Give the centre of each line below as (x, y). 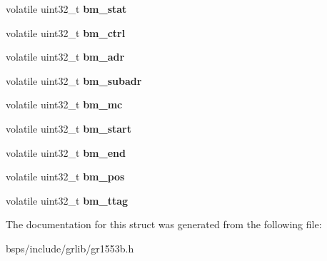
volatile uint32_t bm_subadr (74, 80)
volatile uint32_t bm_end (66, 152)
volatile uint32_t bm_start (69, 128)
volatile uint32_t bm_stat (66, 9)
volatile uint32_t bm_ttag (67, 200)
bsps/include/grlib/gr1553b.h (70, 248)
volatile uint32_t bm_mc (64, 104)
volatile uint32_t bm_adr (65, 57)
